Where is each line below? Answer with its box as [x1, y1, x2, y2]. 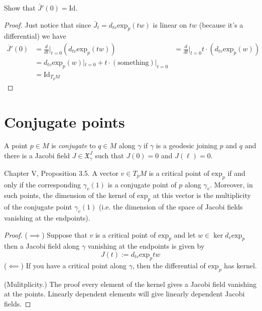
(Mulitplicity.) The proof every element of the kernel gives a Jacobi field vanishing [4, 278, 256, 289]
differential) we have [4, 31, 66, 41]
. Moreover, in [210, 179, 253, 189]
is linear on [153, 19, 187, 30]
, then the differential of [132, 260, 206, 270]
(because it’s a [199, 19, 243, 30]
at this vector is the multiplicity [153, 190, 251, 200]
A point [4, 140, 28, 151]
